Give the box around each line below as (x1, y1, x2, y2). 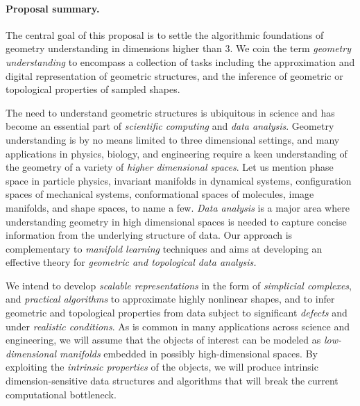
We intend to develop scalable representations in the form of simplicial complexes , (6, 278, 352, 292)
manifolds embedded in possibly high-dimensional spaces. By (60, 346, 318, 360)
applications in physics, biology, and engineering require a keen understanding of (6, 146, 348, 160)
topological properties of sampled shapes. (6, 82, 180, 96)
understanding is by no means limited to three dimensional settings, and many (6, 132, 340, 146)
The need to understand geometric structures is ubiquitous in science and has (6, 105, 335, 119)
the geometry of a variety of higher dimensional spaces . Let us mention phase (6, 160, 334, 174)
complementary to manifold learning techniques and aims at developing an (6, 241, 323, 255)
